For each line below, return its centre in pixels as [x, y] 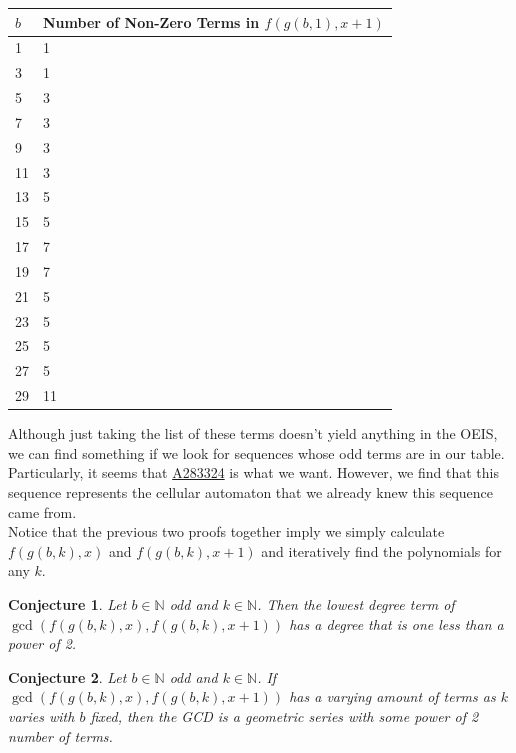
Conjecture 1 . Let [67, 604]
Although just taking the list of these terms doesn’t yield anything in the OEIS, [253, 433]
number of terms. [60, 735]
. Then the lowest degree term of [356, 604]
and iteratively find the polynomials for [381, 550]
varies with [41, 715]
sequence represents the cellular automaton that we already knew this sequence [251, 492]
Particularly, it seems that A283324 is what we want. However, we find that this [253, 472]
